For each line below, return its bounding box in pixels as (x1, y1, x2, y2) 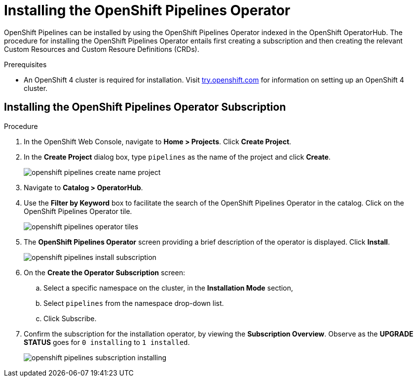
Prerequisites (4, 60, 47, 69)
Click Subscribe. (43, 314, 97, 323)
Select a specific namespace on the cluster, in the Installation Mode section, (43, 283, 293, 292)
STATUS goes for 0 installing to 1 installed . (24, 338, 190, 346)
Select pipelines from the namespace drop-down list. (43, 298, 224, 307)
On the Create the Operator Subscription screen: (24, 268, 185, 277)
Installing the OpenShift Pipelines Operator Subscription (4, 101, 286, 114)
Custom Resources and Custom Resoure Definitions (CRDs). (4, 44, 199, 53)
